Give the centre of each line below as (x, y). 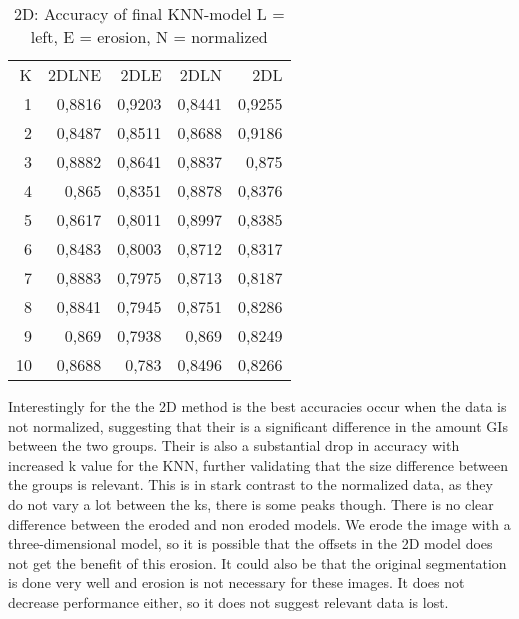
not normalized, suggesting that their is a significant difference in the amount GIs (258, 425)
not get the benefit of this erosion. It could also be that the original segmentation (257, 562)
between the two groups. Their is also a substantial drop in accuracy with (234, 445)
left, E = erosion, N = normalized (149, 36)
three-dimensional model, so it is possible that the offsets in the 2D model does (250, 543)
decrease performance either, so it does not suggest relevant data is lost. (228, 601)
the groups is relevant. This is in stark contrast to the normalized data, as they (250, 484)
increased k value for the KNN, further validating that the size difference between (258, 464)
